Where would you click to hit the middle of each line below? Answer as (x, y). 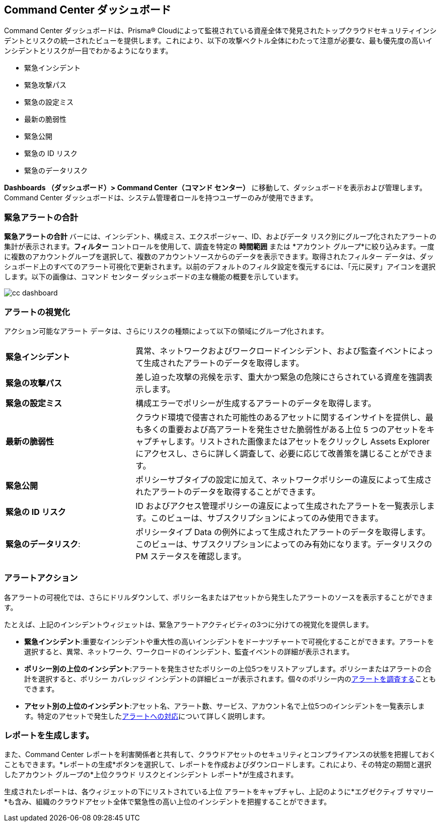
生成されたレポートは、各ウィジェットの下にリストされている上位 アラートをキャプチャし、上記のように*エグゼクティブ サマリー (219, 792)
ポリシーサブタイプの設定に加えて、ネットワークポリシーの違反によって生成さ (284, 479)
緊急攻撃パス (45, 85)
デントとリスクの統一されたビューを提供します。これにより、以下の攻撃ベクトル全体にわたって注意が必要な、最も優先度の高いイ (218, 41)
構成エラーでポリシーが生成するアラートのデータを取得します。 (256, 403)
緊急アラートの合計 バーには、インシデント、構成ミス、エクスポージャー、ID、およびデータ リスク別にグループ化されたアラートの (221, 237)
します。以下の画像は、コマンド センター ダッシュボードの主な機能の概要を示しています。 (153, 277)
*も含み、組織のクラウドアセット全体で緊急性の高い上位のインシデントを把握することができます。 (168, 802)
